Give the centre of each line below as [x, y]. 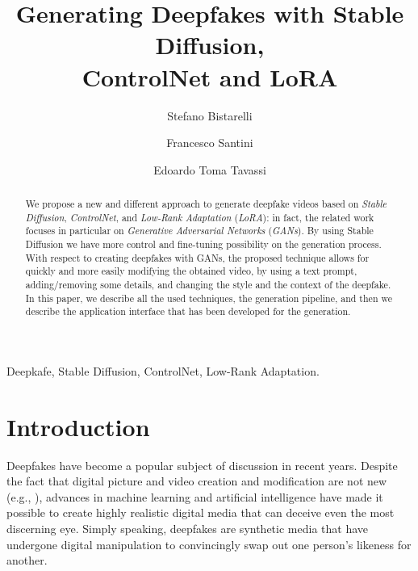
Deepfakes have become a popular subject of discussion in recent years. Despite [202, 465]
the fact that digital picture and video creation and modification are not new [197, 481]
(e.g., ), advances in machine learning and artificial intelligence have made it [195, 496]
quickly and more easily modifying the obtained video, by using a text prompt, [191, 271]
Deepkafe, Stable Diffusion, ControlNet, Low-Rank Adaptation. [163, 370]
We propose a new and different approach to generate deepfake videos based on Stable [206, 204]
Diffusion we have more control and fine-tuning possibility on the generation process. [203, 244]
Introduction [78, 426]
